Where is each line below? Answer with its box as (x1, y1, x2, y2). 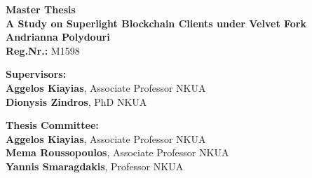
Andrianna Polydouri (6, 29, 110, 44)
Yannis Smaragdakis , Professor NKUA (6, 158, 184, 173)
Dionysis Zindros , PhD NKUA (6, 94, 147, 109)
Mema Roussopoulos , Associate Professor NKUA (6, 145, 229, 160)
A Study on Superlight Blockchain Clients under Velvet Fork (6, 15, 306, 30)
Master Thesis (6, 2, 76, 16)
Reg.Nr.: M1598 (6, 43, 80, 57)
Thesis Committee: (6, 118, 99, 132)
